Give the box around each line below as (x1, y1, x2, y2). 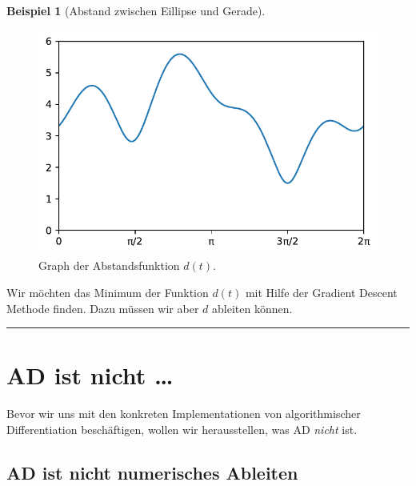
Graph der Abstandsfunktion (38, 257, 180, 274)
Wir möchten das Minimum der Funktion (6, 284, 209, 301)
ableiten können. (211, 299, 293, 316)
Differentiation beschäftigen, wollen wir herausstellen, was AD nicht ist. (6, 420, 358, 437)
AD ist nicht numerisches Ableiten (6, 460, 298, 484)
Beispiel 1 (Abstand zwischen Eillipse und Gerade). (6, 2, 266, 18)
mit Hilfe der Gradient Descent (245, 284, 398, 301)
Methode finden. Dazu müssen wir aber (6, 299, 199, 316)
